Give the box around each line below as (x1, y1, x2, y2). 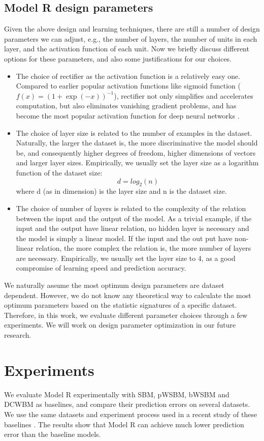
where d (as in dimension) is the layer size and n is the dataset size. (16, 186, 227, 196)
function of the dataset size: (16, 167, 103, 178)
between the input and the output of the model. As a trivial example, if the (16, 213, 252, 223)
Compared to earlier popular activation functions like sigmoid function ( (16, 80, 241, 91)
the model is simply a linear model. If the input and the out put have (16, 232, 233, 243)
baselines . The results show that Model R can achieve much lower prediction (4, 419, 244, 429)
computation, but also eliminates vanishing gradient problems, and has (16, 100, 237, 111)
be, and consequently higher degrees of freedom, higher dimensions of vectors (16, 147, 256, 158)
